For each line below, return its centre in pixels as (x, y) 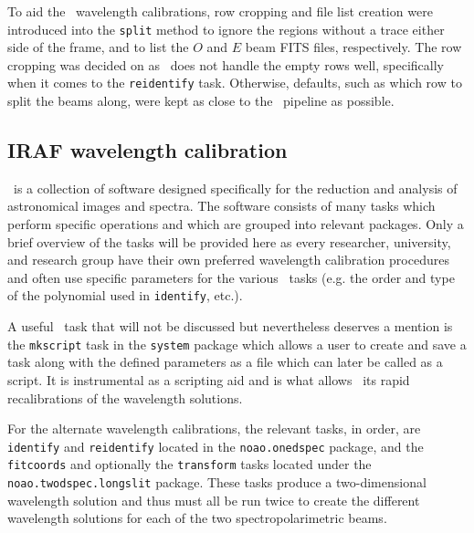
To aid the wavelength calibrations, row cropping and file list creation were (220, 11)
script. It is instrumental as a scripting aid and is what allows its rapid (209, 379)
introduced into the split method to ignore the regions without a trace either (226, 29)
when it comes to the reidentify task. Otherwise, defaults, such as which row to (235, 83)
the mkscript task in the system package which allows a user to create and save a (237, 344)
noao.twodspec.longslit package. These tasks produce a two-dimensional (217, 482)
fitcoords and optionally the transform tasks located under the (190, 464)
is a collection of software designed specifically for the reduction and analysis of (235, 188)
